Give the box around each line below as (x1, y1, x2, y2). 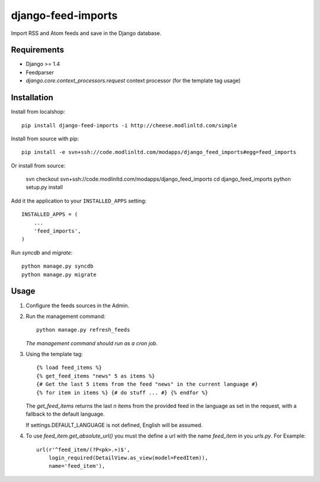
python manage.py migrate (21, 271, 97, 278)
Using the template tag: (25, 351, 83, 358)
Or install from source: (11, 162, 66, 169)
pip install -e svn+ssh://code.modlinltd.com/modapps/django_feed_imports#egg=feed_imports (21, 149, 296, 156)
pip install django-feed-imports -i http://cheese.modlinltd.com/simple (21, 122, 237, 128)
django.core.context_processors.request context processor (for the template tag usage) (25, 77, 241, 84)
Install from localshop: (11, 108, 65, 115)
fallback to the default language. (25, 410, 105, 417)
